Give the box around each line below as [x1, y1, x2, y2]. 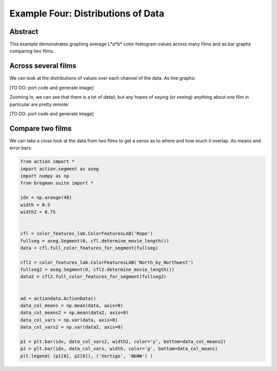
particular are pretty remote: [9, 101, 69, 108]
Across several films [9, 62, 76, 70]
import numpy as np [20, 173, 69, 179]
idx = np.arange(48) [20, 195, 72, 201]
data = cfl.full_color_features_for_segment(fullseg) [20, 245, 159, 251]
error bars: [9, 145, 32, 151]
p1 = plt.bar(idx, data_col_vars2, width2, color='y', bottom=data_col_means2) [20, 339, 226, 344]
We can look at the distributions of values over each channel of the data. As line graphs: [9, 75, 196, 81]
